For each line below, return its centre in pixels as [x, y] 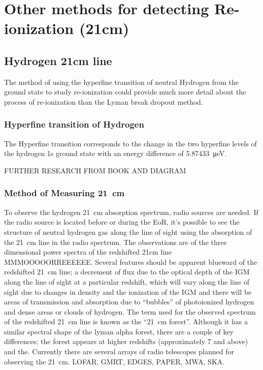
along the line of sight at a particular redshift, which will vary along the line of [127, 281]
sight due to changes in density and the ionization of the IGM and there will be [128, 291]
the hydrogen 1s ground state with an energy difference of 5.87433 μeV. [116, 153]
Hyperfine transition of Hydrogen [74, 124]
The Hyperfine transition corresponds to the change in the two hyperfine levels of [130, 143]
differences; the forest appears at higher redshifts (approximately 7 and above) [126, 341]
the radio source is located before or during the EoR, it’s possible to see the [122, 222]
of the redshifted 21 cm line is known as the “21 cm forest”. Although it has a [126, 321]
